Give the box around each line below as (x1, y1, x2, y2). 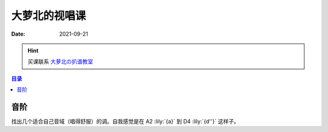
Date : (11, 30, 26, 38)
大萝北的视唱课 (11, 9, 86, 22)
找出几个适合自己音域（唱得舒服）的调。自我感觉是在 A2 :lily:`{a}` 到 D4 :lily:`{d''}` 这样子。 (11, 118, 239, 125)
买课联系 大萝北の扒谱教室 (27, 58, 94, 65)
